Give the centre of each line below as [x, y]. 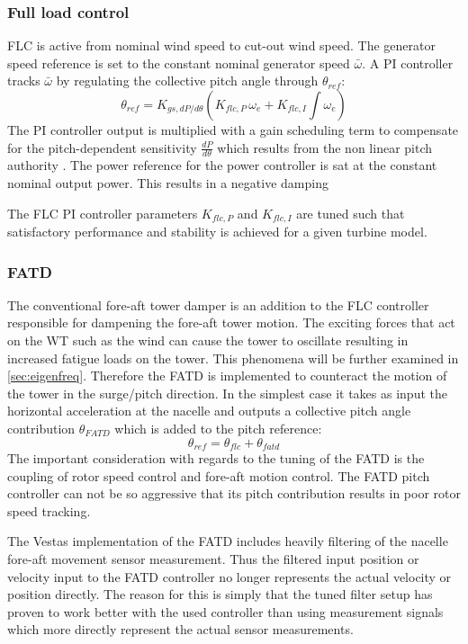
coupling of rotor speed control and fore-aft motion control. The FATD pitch [219, 475]
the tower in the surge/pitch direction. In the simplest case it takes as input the [227, 393]
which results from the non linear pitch [325, 147]
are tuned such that [351, 213]
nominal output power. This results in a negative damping [168, 183]
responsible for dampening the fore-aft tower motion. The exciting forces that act [231, 322]
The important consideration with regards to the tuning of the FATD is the [216, 458]
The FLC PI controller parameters [103, 213]
